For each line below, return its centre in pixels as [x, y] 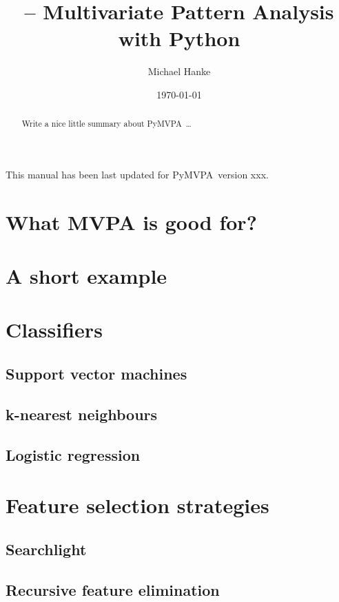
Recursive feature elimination [113, 589]
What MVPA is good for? [131, 221]
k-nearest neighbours [82, 414]
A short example [86, 276]
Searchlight [46, 549]
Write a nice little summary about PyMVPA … [106, 124]
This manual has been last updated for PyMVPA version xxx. [137, 174]
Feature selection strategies [137, 505]
